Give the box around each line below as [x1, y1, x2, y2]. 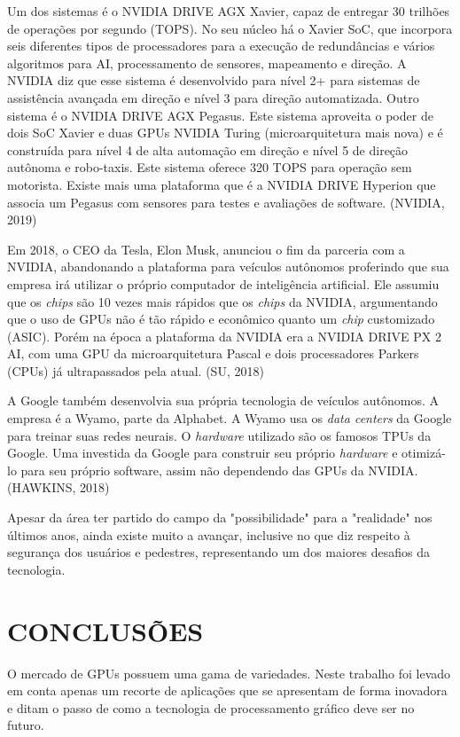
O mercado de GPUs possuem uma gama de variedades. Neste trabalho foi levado [7, 663, 451, 682]
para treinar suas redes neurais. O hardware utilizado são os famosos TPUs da [7, 426, 432, 444]
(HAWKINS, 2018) [7, 478, 110, 497]
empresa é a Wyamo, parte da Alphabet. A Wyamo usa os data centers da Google [7, 409, 452, 427]
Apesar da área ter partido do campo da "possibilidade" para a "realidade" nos [7, 508, 433, 527]
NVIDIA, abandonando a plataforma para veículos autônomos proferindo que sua [7, 257, 449, 276]
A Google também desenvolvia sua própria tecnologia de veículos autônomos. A [7, 391, 439, 410]
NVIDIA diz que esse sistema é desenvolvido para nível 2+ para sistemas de [7, 71, 420, 90]
